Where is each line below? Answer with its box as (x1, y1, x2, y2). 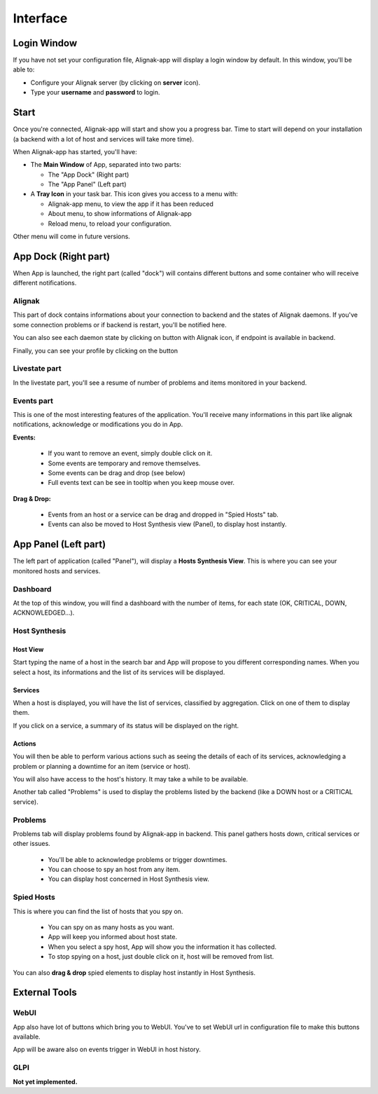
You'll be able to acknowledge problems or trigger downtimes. (48, 855, 227, 863)
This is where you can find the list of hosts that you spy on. (13, 907, 183, 915)
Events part (13, 396, 54, 406)
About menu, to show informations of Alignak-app (48, 210, 192, 218)
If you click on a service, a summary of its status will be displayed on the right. (13, 721, 239, 730)
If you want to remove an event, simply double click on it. (48, 449, 213, 458)
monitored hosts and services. (13, 566, 101, 575)
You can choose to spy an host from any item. (48, 866, 181, 874)
